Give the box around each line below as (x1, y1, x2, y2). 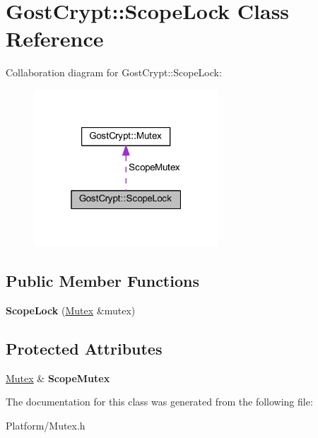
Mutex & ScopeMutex (6, 370, 110, 385)
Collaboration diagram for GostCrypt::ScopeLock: (6, 65, 222, 80)
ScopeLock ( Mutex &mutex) (6, 303, 136, 318)
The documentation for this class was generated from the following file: (6, 394, 313, 409)
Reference (6, 24, 104, 53)
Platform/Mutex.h (6, 418, 86, 433)
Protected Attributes (6, 338, 163, 360)
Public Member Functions (6, 270, 199, 292)
